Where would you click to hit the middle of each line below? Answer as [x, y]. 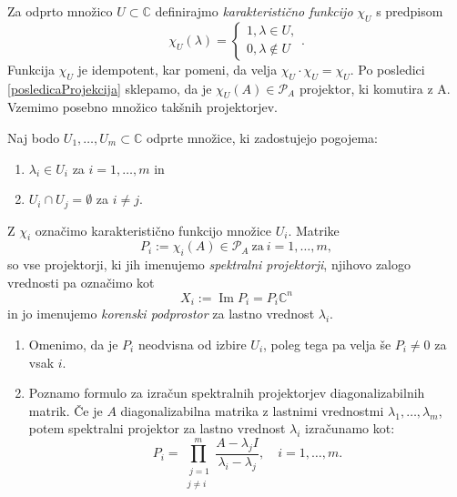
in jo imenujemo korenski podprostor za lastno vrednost [161, 314]
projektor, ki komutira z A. [375, 88]
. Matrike [314, 230]
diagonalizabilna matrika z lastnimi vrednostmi [252, 410]
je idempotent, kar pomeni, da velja [178, 69]
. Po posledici [387, 69]
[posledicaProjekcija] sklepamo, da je [110, 88]
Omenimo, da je [73, 344]
